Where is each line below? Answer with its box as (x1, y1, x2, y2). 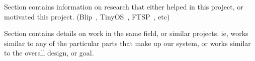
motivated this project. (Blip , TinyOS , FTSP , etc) (4, 11, 170, 21)
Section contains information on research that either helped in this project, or (4, 1, 243, 11)
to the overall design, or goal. (4, 47, 94, 58)
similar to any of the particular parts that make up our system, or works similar (4, 37, 251, 48)
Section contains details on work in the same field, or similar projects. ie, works (4, 28, 248, 38)
